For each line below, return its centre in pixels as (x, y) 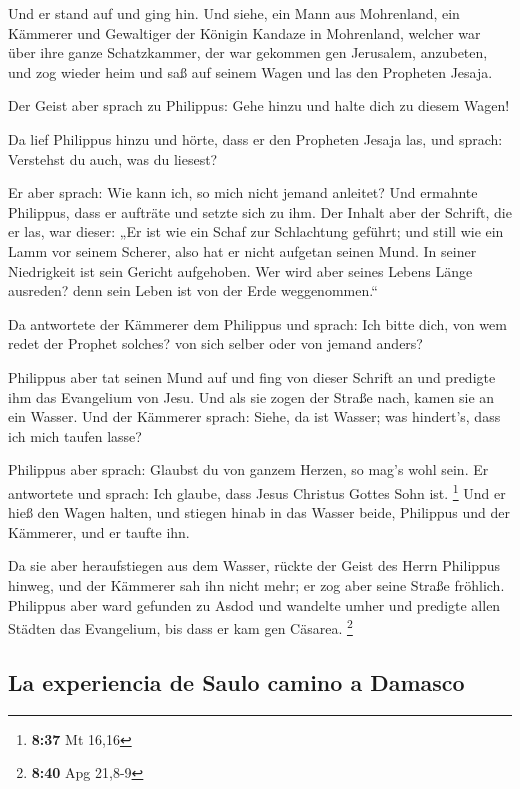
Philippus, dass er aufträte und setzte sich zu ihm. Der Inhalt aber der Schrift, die (260, 211)
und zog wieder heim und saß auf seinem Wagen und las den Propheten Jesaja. (250, 71)
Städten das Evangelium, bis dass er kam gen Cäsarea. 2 (180, 626)
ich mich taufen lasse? (75, 435)
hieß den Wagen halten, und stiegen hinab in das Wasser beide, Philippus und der (259, 512)
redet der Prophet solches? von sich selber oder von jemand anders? (215, 343)
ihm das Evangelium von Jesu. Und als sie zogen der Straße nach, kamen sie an (251, 396)
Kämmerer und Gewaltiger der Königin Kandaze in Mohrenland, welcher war (244, 32)
